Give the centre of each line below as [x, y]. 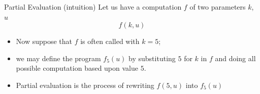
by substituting [152, 58]
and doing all [235, 58]
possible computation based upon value [77, 68]
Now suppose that [44, 41]
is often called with [110, 41]
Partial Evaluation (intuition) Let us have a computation [93, 7]
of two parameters [218, 7]
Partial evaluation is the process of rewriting [85, 85]
